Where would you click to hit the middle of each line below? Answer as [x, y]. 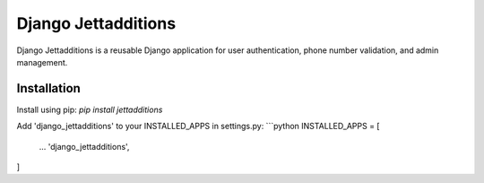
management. [42, 62]
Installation [48, 88]
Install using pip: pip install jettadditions [90, 109]
